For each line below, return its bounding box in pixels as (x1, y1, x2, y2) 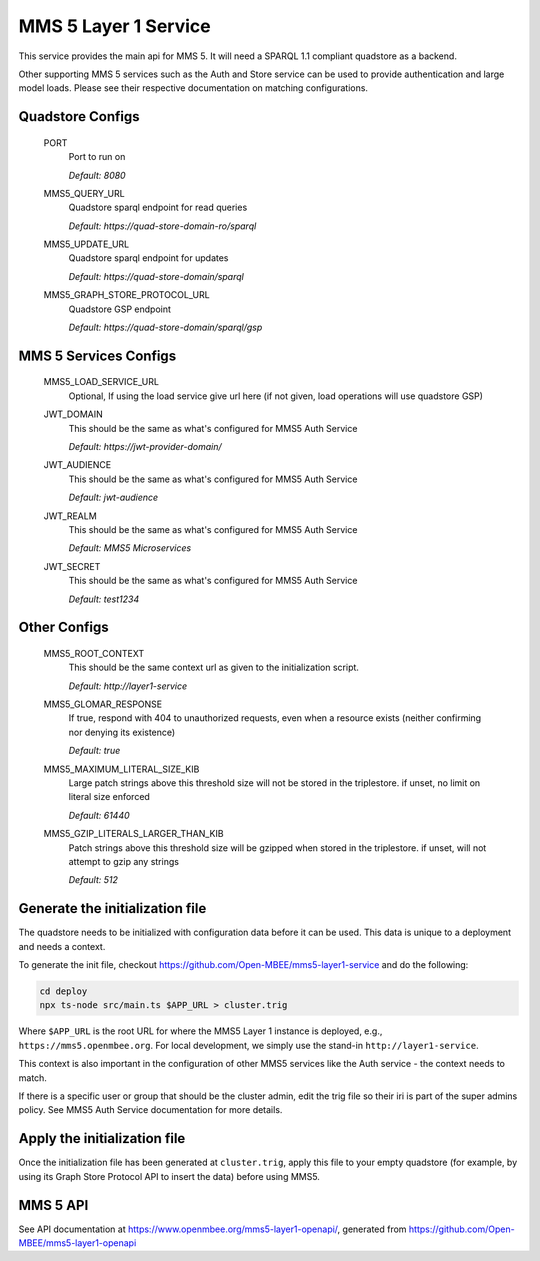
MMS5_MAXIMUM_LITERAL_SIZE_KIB (43, 763, 200, 775)
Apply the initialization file (18, 1130, 186, 1147)
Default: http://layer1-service (68, 680, 188, 692)
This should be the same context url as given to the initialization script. (68, 661, 360, 674)
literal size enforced (68, 791, 150, 803)
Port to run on (68, 151, 126, 163)
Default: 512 (68, 874, 119, 886)
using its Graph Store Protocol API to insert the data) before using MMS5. (18, 1170, 320, 1182)
